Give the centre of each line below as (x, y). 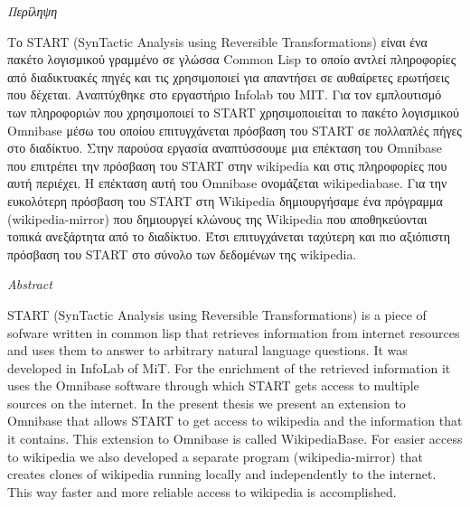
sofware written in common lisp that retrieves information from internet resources (234, 332)
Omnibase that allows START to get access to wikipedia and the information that (235, 421)
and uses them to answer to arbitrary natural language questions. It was (207, 350)
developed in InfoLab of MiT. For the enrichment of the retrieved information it (229, 367)
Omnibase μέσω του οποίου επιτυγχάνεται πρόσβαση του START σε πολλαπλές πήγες (235, 130)
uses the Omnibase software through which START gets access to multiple (213, 385)
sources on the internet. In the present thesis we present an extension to (207, 403)
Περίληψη (33, 11)
